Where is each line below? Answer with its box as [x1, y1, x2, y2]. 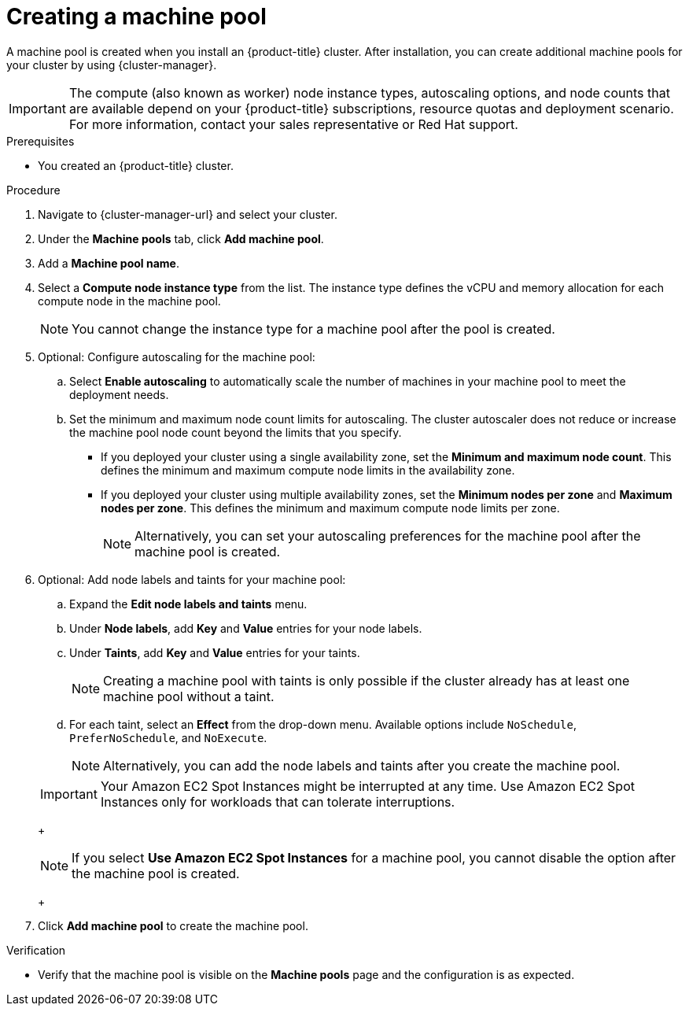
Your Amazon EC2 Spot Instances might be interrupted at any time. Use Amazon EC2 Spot [100, 777, 635, 794]
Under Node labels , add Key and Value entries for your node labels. [69, 621, 422, 635]
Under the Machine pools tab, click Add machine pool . [38, 231, 324, 246]
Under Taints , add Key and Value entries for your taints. [69, 645, 360, 659]
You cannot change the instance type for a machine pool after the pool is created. [72, 320, 555, 337]
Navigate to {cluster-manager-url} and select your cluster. [38, 207, 337, 221]
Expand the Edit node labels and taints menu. [69, 596, 308, 611]
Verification [6, 943, 66, 957]
